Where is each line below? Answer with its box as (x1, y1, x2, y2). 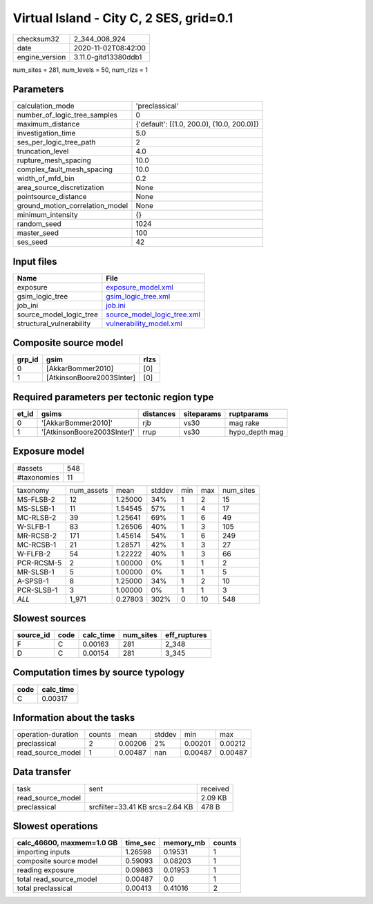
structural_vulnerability (17, 319, 91, 328)
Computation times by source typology (12, 667, 185, 679)
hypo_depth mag (229, 427, 284, 437)
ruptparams (229, 409, 269, 418)
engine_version (17, 52, 66, 62)
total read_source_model (17, 874, 97, 884)
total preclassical (17, 883, 73, 893)
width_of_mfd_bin (17, 173, 75, 183)
